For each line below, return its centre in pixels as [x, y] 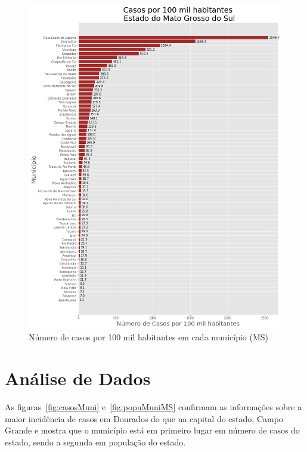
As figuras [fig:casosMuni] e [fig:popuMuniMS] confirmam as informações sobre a [153, 407]
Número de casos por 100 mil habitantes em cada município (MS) [149, 337]
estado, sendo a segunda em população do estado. [95, 442]
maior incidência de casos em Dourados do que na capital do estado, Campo [144, 418]
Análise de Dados [78, 378]
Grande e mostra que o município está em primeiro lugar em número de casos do [152, 430]
